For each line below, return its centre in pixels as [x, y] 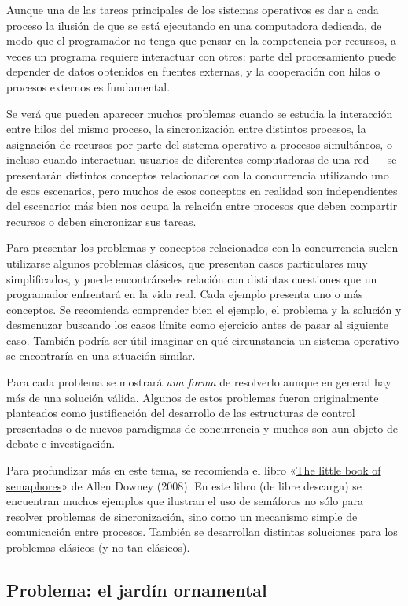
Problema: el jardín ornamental [137, 589]
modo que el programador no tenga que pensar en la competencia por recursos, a [201, 41]
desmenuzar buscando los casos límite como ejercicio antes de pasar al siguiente [197, 325]
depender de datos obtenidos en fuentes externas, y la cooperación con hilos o [193, 71]
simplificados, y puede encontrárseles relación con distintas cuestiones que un [192, 278]
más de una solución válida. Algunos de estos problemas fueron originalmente [193, 397]
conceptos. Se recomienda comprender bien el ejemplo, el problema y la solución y [204, 309]
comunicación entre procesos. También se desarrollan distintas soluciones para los [202, 532]
